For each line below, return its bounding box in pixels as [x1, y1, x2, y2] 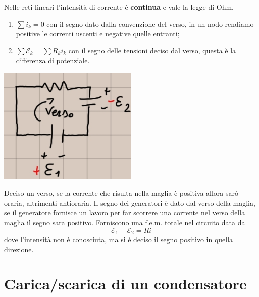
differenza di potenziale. [16, 55, 90, 66]
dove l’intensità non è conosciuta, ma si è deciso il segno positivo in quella [4, 234, 233, 245]
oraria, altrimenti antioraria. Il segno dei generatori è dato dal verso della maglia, [4, 197, 255, 208]
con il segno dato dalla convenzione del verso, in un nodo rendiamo [46, 18, 254, 29]
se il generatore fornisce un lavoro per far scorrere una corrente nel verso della [4, 207, 245, 218]
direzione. [4, 244, 34, 254]
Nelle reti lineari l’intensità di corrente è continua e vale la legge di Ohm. [4, 2, 234, 12]
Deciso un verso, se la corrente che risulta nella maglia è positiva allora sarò [4, 188, 239, 198]
